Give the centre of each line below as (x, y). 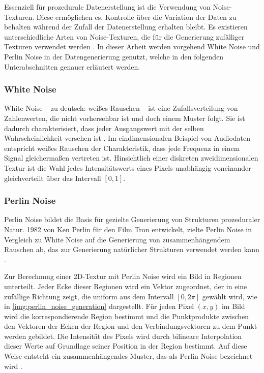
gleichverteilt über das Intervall (53, 178)
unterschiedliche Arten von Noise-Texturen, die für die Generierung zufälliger (124, 36)
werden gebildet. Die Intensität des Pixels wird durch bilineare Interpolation (123, 336)
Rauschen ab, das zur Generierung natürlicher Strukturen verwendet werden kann (132, 249)
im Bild (233, 306)
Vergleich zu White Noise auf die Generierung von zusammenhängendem (117, 239)
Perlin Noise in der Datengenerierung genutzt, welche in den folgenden (114, 56)
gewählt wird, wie (230, 296)
